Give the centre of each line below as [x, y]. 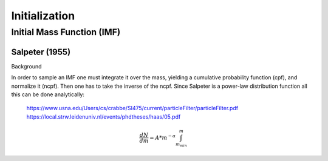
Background [26, 66]
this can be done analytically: [48, 94]
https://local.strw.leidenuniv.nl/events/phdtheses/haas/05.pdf [104, 117]
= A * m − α [163, 137]
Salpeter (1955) [41, 52]
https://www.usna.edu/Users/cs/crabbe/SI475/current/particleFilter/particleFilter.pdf [132, 108]
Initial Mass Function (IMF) [66, 32]
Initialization [43, 16]
